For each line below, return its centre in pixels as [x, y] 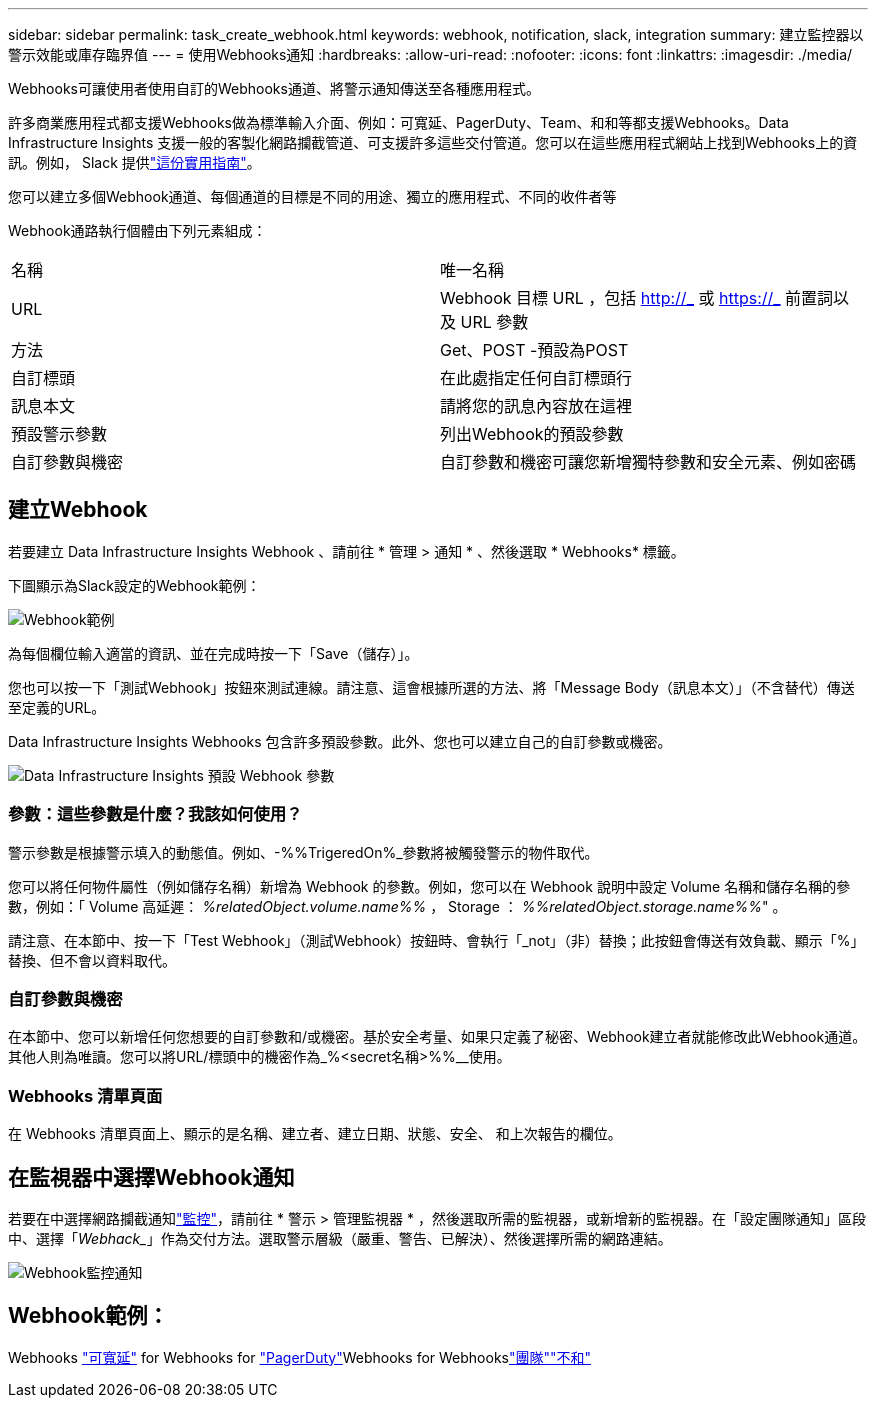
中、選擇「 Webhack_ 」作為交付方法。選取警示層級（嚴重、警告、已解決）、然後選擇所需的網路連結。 [340, 1238]
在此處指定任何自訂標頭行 [536, 378]
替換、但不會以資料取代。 [92, 960]
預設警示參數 [59, 434]
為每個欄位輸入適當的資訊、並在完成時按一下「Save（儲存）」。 [213, 653]
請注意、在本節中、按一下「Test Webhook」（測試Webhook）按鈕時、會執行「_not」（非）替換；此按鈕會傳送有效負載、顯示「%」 [436, 940]
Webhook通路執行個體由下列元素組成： [137, 230]
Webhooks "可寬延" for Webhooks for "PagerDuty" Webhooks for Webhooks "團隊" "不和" [300, 1357]
